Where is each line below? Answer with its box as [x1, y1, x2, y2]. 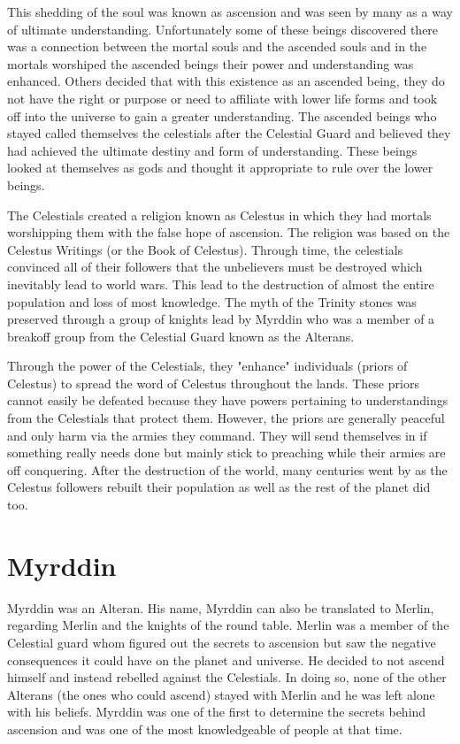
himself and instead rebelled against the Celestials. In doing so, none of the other [7, 668, 447, 686]
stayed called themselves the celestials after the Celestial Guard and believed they [7, 124, 451, 142]
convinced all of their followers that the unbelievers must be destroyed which [7, 257, 423, 276]
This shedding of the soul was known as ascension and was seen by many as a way [7, 3, 453, 20]
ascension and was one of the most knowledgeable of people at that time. [7, 719, 402, 738]
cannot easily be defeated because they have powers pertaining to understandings [7, 391, 448, 410]
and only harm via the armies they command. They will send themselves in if [7, 426, 427, 444]
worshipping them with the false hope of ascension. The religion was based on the [7, 223, 450, 242]
